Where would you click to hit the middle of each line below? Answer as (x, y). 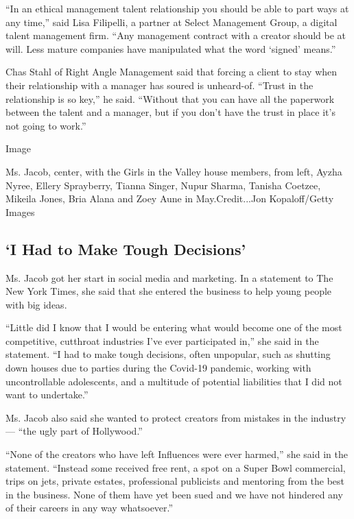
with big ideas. (36, 304)
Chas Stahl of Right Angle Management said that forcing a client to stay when (172, 72)
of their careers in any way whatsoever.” (90, 508)
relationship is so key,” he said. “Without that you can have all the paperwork (170, 98)
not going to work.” (46, 125)
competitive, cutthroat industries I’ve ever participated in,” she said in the (162, 340)
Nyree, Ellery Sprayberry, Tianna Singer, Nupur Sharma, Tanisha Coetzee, (163, 185)
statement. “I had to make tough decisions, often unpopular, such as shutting (168, 354)
